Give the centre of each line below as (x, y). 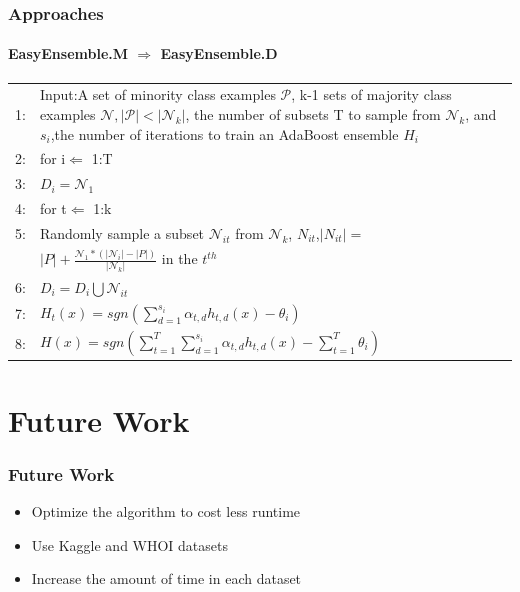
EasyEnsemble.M (68, 53)
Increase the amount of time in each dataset (166, 578)
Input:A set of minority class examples (157, 94)
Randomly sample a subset (122, 232)
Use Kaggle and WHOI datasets (130, 544)
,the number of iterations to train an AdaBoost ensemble (224, 133)
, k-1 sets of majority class (371, 94)
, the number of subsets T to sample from (313, 113)
